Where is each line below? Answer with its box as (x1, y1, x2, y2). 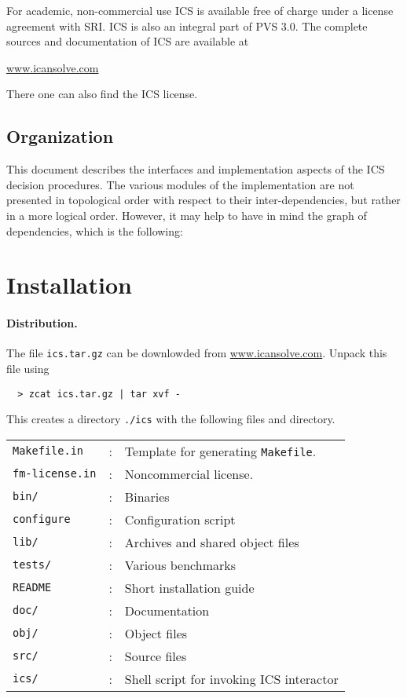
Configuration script (124, 510, 236, 528)
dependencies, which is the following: (6, 222, 183, 239)
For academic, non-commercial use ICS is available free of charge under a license (6, 2, 394, 18)
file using (6, 360, 49, 376)
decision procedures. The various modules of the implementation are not (6, 176, 354, 192)
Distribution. (6, 315, 78, 331)
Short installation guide (124, 578, 255, 597)
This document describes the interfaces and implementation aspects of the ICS (6, 161, 385, 177)
